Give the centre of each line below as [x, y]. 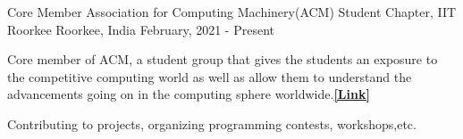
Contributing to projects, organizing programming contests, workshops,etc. [212, 123]
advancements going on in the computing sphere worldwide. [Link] [189, 94]
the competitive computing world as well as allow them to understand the [210, 76]
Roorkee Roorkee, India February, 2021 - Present [141, 29]
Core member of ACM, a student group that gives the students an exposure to [223, 59]
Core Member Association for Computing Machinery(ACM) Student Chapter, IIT [232, 12]
